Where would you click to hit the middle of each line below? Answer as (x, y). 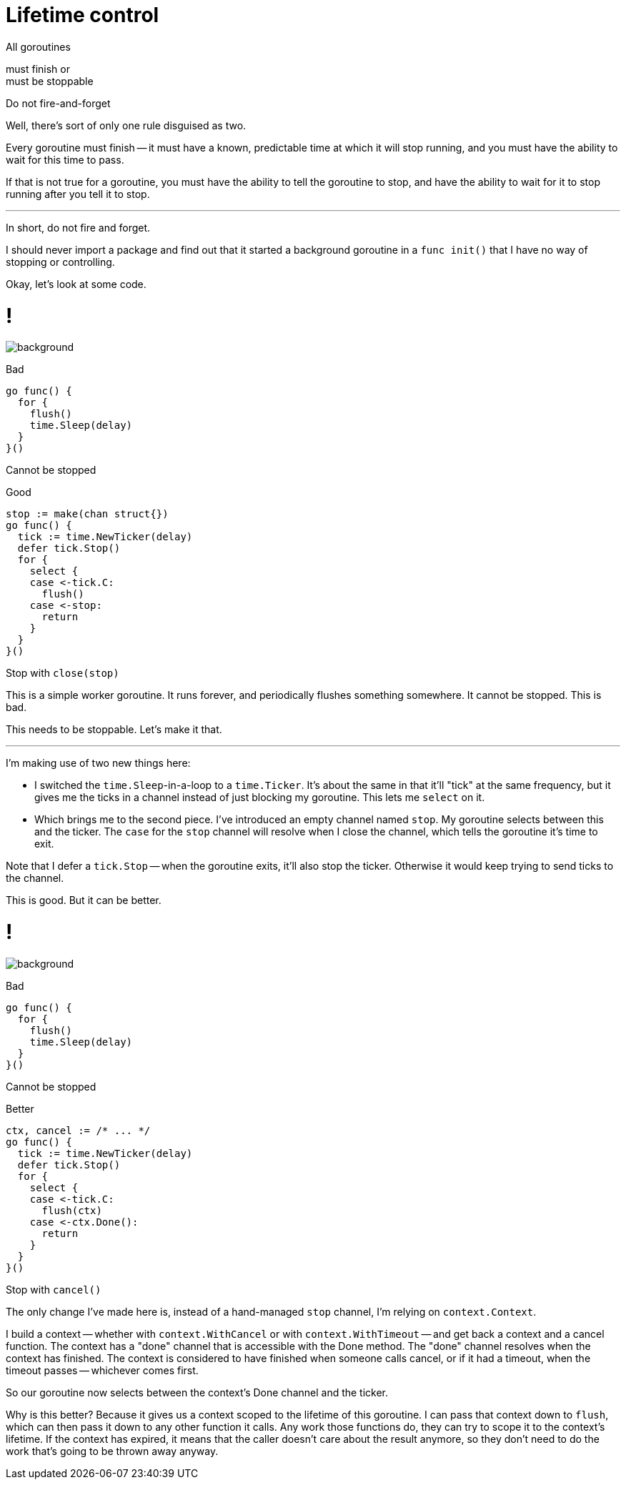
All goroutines (38, 46)
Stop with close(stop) (63, 673)
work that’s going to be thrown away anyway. (112, 1451)
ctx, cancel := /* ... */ (78, 1130)
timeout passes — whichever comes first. (102, 1370)
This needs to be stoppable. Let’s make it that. (114, 730)
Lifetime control (83, 15)
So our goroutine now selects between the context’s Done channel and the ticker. (197, 1392)
